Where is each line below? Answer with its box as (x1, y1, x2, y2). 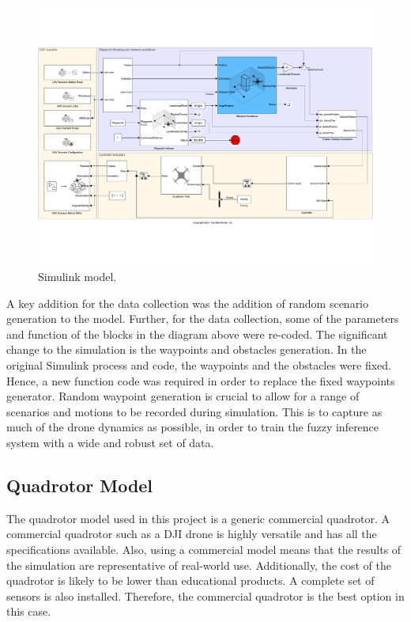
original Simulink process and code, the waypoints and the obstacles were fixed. (6, 357, 392, 374)
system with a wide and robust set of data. (6, 434, 214, 451)
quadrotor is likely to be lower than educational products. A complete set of (6, 572, 375, 589)
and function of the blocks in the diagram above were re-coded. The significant (6, 325, 388, 342)
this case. (6, 603, 51, 620)
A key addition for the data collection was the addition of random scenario (6, 294, 369, 311)
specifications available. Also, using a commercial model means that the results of (6, 541, 402, 558)
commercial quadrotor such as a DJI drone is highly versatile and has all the (6, 525, 377, 542)
